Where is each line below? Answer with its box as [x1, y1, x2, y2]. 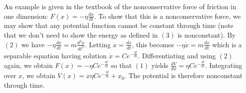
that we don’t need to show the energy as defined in [4, 30, 158, 40]
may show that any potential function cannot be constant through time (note [4, 20, 233, 30]
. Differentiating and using [138, 50, 216, 60]
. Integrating [205, 60, 243, 70]
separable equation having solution [4, 50, 107, 60]
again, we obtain [4, 60, 53, 70]
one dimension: [4, 11, 48, 21]
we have [21, 39, 45, 49]
